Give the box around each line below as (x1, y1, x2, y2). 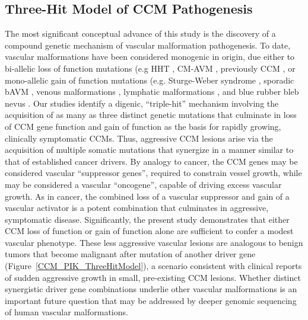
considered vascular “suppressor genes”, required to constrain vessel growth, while (5, 167, 302, 179)
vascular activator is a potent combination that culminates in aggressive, (5, 201, 269, 214)
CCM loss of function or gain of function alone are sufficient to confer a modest (5, 225, 294, 237)
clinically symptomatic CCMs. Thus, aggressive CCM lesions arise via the (5, 132, 273, 144)
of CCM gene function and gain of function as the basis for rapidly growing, (5, 120, 281, 132)
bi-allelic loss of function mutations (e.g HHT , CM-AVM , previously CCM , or (5, 62, 296, 74)
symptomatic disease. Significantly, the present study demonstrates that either (5, 213, 290, 225)
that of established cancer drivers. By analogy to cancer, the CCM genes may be (5, 155, 298, 167)
